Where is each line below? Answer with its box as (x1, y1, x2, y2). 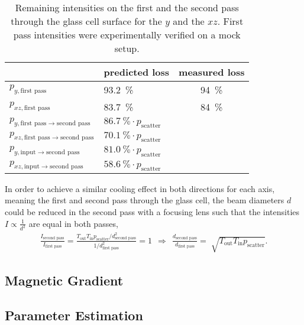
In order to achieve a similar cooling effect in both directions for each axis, (5, 182, 275, 194)
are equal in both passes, (28, 217, 118, 229)
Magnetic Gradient (5, 271, 124, 289)
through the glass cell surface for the (11, 14, 162, 28)
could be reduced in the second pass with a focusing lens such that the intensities (5, 205, 300, 217)
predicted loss (104, 65, 170, 79)
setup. (114, 41, 140, 55)
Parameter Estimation (5, 305, 143, 324)
